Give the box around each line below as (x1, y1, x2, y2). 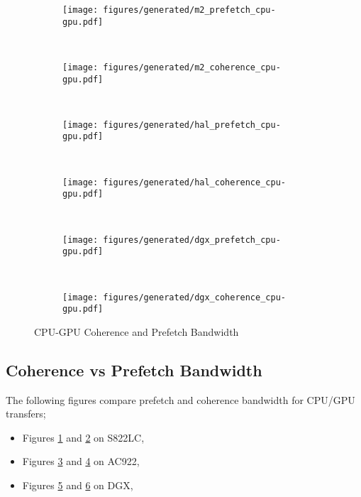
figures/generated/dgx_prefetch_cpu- (103, 234, 281, 245)
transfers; (6, 406, 46, 421)
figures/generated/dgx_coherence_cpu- (103, 292, 286, 302)
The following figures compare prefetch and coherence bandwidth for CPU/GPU (6, 392, 355, 407)
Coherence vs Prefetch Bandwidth (6, 359, 262, 381)
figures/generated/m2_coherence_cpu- (103, 62, 281, 72)
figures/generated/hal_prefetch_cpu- (103, 119, 281, 130)
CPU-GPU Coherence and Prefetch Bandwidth (34, 324, 239, 339)
